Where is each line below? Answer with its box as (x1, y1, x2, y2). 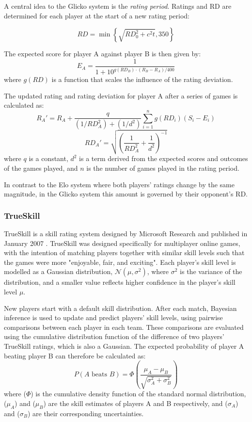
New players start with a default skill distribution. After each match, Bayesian (4, 303, 237, 313)
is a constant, (29, 153, 68, 163)
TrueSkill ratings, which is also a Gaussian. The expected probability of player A (4, 341, 244, 351)
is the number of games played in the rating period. (86, 162, 239, 173)
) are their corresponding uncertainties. (27, 408, 144, 418)
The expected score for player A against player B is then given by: (4, 49, 201, 59)
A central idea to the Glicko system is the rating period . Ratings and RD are (4, 1, 232, 11)
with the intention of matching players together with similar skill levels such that (4, 247, 245, 258)
